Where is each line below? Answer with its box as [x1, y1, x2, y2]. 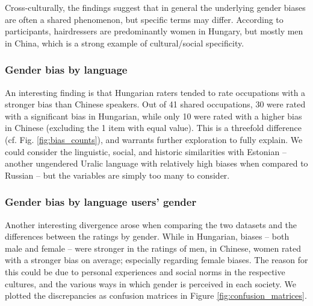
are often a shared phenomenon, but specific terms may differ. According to [5, 13, 284, 25]
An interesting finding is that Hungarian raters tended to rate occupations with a [5, 86, 306, 98]
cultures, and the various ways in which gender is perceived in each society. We [5, 277, 296, 290]
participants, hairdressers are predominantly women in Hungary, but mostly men [5, 25, 303, 37]
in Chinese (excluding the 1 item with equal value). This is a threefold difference [5, 121, 302, 134]
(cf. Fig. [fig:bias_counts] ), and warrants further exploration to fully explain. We [5, 133, 303, 145]
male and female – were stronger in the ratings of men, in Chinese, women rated [5, 241, 301, 254]
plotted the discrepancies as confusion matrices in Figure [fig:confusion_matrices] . [5, 289, 307, 302]
